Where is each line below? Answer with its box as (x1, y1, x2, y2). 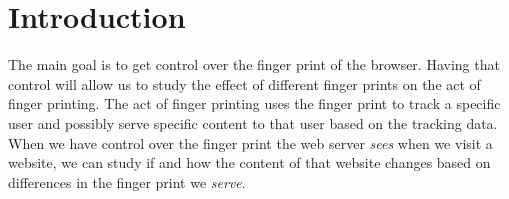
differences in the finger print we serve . (8, 171, 246, 192)
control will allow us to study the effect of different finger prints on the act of (8, 73, 481, 94)
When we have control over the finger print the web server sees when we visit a (8, 132, 493, 153)
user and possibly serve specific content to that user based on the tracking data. (8, 112, 498, 133)
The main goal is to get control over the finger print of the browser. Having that (8, 54, 500, 75)
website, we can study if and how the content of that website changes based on (8, 152, 491, 173)
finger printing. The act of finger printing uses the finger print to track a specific (8, 93, 501, 114)
